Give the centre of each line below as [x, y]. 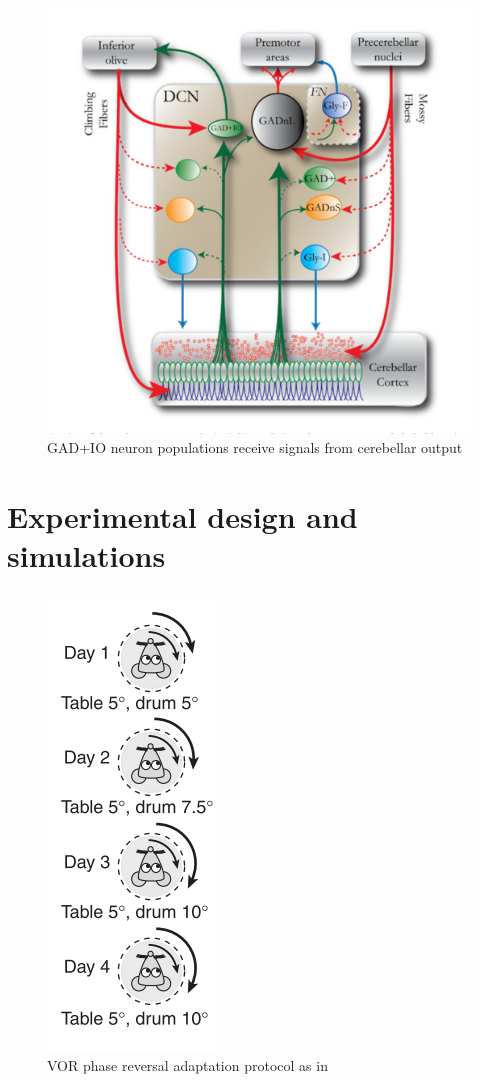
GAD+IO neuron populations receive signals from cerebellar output [255, 447]
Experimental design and [182, 515]
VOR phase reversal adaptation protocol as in [187, 1064]
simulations [86, 555]
